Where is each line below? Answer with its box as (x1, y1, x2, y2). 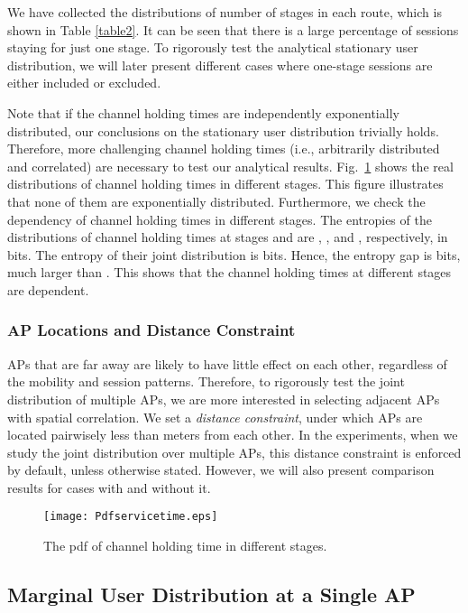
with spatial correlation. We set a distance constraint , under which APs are (7, 407, 423, 426)
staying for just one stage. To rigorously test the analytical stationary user (7, 38, 418, 57)
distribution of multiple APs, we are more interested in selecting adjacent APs (7, 389, 440, 408)
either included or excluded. (7, 73, 161, 92)
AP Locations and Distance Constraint (7, 319, 296, 341)
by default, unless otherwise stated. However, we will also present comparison (7, 460, 435, 479)
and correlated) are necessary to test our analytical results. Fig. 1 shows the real (7, 156, 454, 175)
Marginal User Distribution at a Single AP (7, 580, 416, 608)
